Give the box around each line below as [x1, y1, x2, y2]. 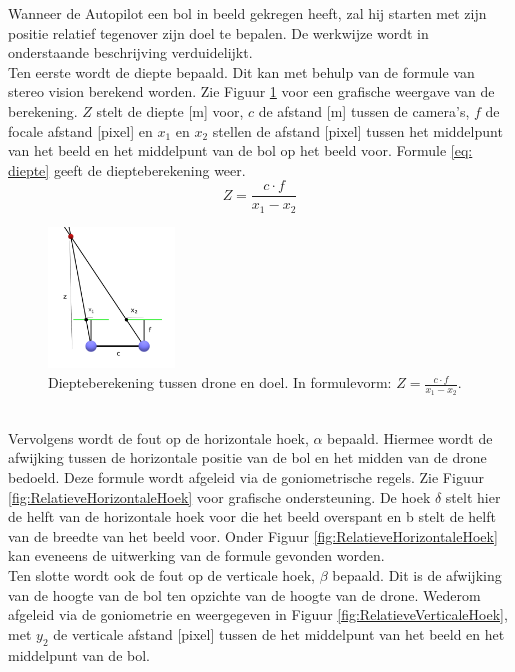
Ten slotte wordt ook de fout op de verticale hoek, [8, 565, 315, 585]
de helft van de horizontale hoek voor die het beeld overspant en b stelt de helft [8, 506, 496, 527]
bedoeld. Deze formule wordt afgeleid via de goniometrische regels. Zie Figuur [8, 467, 484, 488]
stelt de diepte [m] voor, [96, 100, 244, 121]
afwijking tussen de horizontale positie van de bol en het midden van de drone [8, 447, 487, 468]
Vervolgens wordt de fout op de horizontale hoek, [8, 427, 309, 448]
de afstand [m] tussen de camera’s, [258, 100, 470, 121]
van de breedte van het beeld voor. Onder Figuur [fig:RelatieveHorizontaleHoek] [8, 525, 498, 546]
